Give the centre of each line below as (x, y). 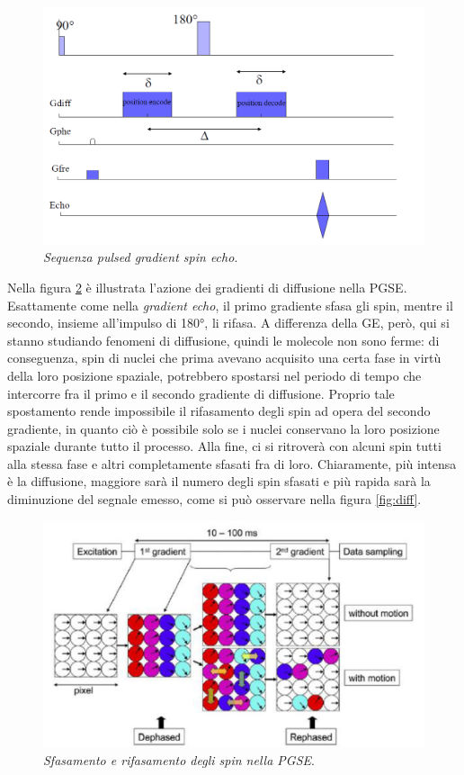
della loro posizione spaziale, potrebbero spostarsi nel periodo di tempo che (214, 375)
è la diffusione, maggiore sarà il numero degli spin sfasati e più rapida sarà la (219, 481)
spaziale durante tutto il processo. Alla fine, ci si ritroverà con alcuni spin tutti (224, 446)
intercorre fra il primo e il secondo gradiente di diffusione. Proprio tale (201, 393)
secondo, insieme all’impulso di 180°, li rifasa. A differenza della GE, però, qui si (228, 323)
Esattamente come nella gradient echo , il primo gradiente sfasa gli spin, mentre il (230, 305)
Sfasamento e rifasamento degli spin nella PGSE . (179, 760)
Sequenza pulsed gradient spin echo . (141, 257)
